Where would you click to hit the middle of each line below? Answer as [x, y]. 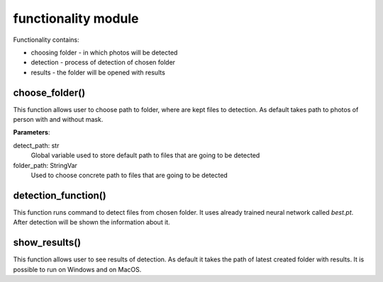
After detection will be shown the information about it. [91, 222]
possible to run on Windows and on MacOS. [77, 269]
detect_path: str [36, 145]
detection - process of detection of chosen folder [103, 62]
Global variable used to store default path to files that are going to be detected [145, 155]
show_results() [47, 243]
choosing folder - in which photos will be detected [104, 52]
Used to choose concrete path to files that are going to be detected [129, 175]
